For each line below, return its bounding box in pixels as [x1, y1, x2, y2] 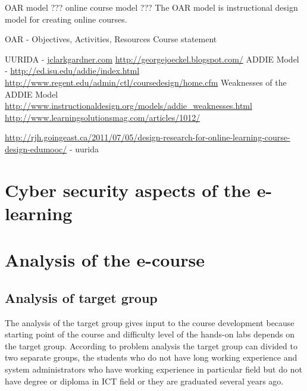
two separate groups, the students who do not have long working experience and [5, 351, 297, 364]
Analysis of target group [5, 288, 158, 306]
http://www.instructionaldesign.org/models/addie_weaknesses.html [5, 99, 252, 112]
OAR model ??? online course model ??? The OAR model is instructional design [5, 1, 298, 13]
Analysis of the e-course [5, 248, 205, 272]
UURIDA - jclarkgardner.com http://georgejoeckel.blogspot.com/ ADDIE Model [5, 52, 299, 65]
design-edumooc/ [5, 142, 67, 155]
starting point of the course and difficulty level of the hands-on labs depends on [5, 328, 295, 340]
